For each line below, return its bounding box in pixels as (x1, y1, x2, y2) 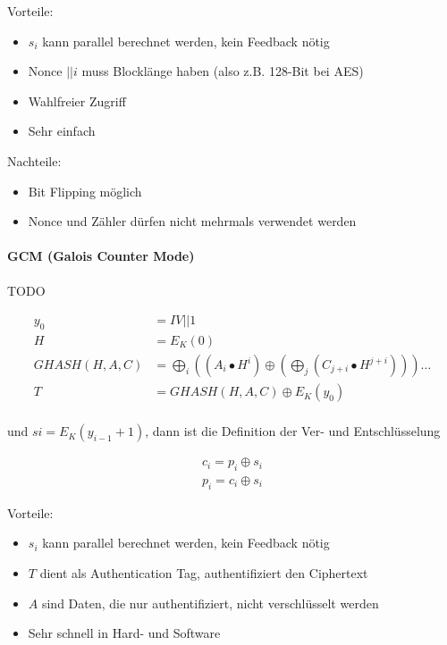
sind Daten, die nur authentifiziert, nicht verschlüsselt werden (41, 593, 379, 612)
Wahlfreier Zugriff (28, 91, 126, 110)
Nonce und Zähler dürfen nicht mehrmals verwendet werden (28, 212, 357, 230)
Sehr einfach (28, 121, 96, 140)
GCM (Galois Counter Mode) (7, 247, 195, 265)
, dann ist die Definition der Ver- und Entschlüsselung (145, 422, 441, 440)
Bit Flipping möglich (28, 181, 142, 200)
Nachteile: (7, 151, 62, 170)
